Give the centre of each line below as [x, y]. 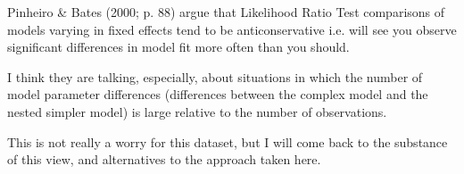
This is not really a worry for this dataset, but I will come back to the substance [228, 141]
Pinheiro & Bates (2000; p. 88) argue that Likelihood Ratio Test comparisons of [226, 12]
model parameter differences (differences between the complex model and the [218, 94]
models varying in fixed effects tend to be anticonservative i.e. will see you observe [232, 29]
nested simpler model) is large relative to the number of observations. [197, 111]
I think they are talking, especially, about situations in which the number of [215, 76]
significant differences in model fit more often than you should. [178, 47]
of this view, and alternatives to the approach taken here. [164, 159]
